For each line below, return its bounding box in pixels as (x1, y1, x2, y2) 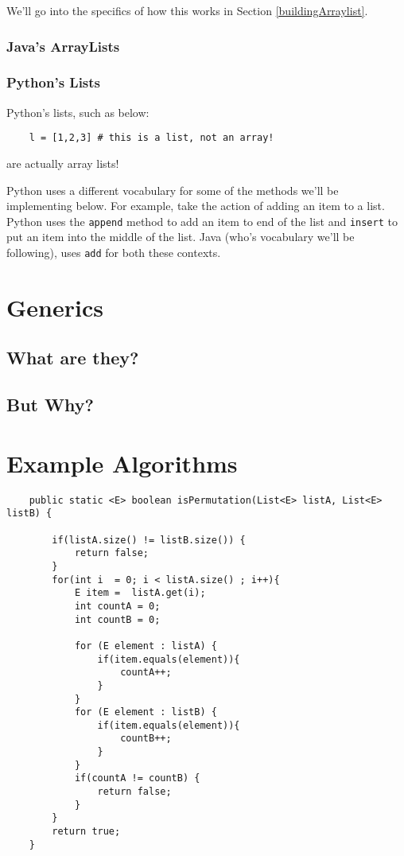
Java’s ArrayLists (6, 36, 120, 56)
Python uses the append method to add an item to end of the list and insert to (6, 212, 398, 229)
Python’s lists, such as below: (6, 103, 150, 120)
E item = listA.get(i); (74, 587, 206, 599)
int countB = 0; (74, 613, 161, 625)
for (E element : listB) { (74, 706, 217, 718)
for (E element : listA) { (74, 640, 217, 652)
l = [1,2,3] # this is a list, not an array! (29, 132, 274, 144)
